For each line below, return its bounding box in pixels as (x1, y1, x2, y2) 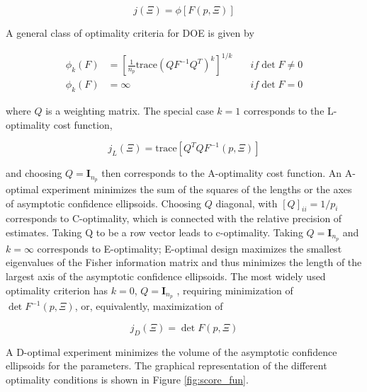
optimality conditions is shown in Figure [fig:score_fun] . (6, 372, 249, 387)
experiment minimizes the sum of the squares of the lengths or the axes (42, 182, 352, 196)
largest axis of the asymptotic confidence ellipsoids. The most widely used (6, 269, 326, 284)
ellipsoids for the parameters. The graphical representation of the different (6, 358, 327, 373)
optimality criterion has (6, 282, 108, 297)
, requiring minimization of (176, 282, 293, 297)
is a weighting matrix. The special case (45, 103, 214, 117)
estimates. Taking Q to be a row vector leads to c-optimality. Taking (6, 224, 303, 239)
